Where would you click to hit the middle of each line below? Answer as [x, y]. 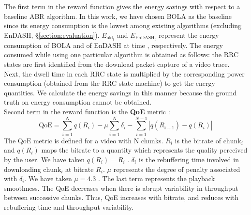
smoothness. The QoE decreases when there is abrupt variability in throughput [121, 188]
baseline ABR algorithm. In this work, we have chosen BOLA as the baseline [118, 16]
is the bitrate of [198, 140]
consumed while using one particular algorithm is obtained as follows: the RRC [121, 54]
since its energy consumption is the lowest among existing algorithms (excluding [123, 25]
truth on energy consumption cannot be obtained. [78, 102]
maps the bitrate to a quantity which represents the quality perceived [144, 150]
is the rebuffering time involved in [189, 159]
